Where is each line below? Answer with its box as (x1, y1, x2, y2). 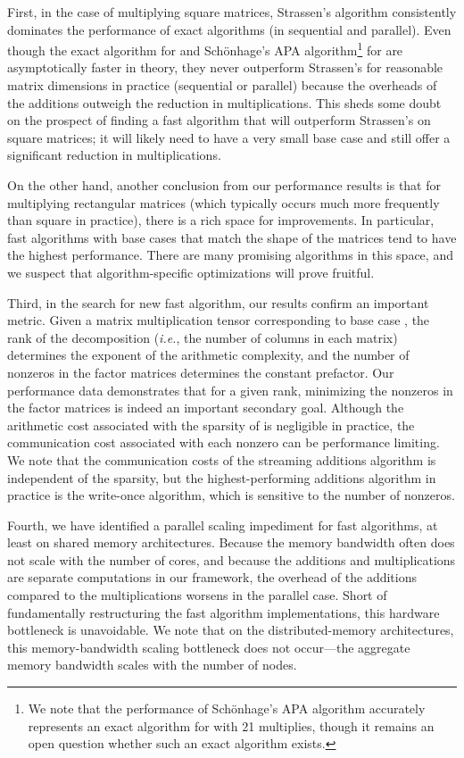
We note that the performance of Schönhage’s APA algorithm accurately (28, 699, 426, 718)
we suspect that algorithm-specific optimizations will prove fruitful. (7, 262, 375, 281)
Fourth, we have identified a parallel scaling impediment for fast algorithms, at (7, 515, 438, 534)
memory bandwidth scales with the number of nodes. (7, 655, 297, 674)
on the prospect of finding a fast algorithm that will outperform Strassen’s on (7, 111, 431, 129)
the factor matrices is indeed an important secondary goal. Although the (7, 398, 404, 417)
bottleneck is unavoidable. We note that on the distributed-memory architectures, (7, 621, 454, 639)
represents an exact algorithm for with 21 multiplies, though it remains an (28, 716, 435, 735)
